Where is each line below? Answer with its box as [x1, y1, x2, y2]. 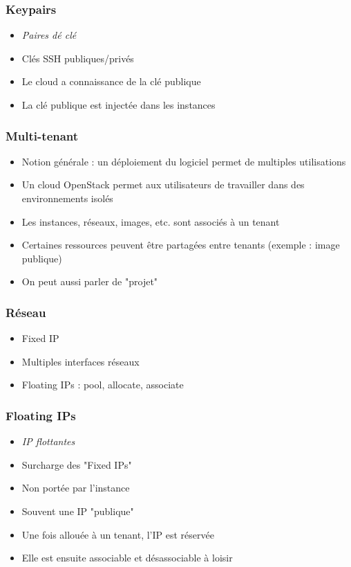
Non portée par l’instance [21, 480, 130, 495]
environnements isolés [21, 191, 113, 205]
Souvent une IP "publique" [21, 503, 134, 518]
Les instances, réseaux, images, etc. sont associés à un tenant [21, 214, 280, 228]
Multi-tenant [6, 127, 79, 144]
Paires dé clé [21, 28, 77, 42]
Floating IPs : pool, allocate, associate [21, 377, 184, 392]
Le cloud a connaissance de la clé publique [21, 74, 201, 89]
